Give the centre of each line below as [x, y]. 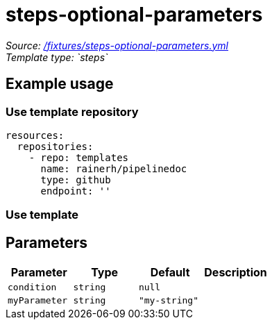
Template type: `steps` [57, 57]
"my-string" [168, 301]
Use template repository [72, 111]
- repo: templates [79, 157]
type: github [76, 180]
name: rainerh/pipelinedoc [114, 168]
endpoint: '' [76, 191]
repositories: [55, 146]
